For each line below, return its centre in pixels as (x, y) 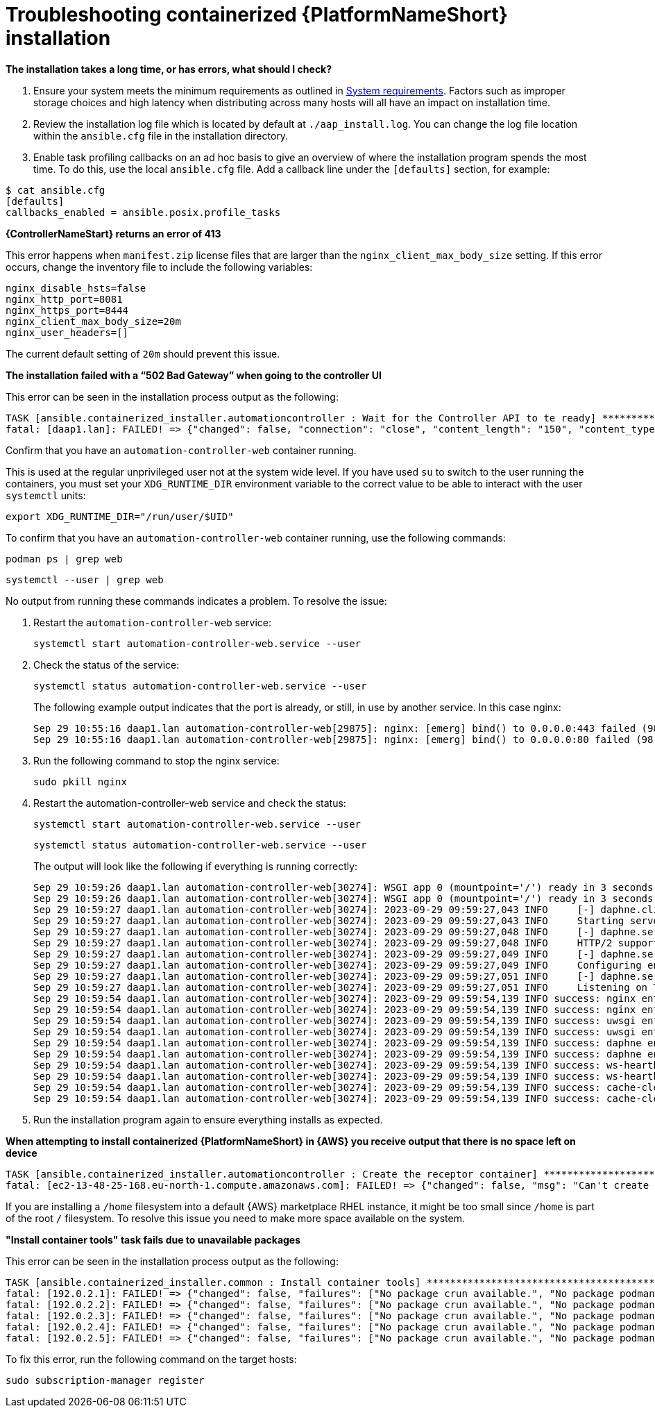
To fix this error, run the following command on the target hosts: (151, 1359)
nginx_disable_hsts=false (76, 288)
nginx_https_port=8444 (67, 310)
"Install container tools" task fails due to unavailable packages (153, 1239)
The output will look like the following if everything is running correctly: (196, 866)
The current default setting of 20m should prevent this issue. (143, 353)
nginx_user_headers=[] (67, 332)
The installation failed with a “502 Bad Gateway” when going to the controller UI (194, 375)
